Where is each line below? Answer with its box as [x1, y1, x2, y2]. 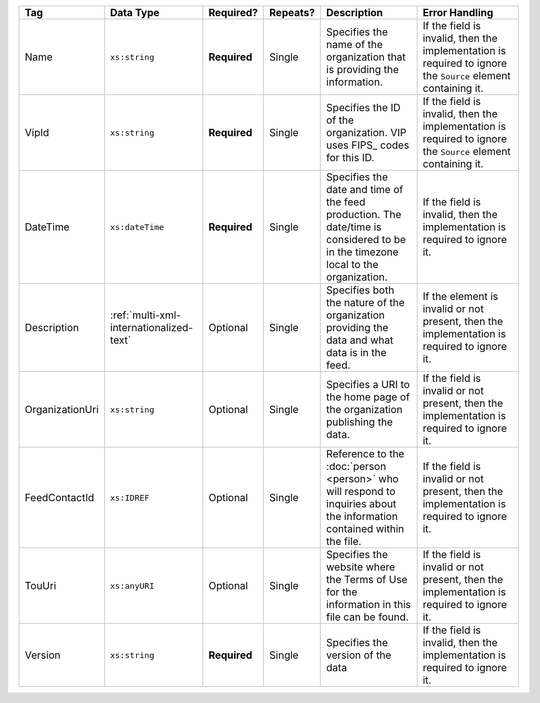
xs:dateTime [110, 221, 165, 232]
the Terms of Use [326, 573, 408, 586]
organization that [326, 50, 406, 64]
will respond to [326, 485, 396, 498]
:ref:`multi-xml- [110, 308, 182, 322]
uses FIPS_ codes [326, 138, 410, 152]
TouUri [24, 579, 57, 592]
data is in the [326, 346, 387, 359]
